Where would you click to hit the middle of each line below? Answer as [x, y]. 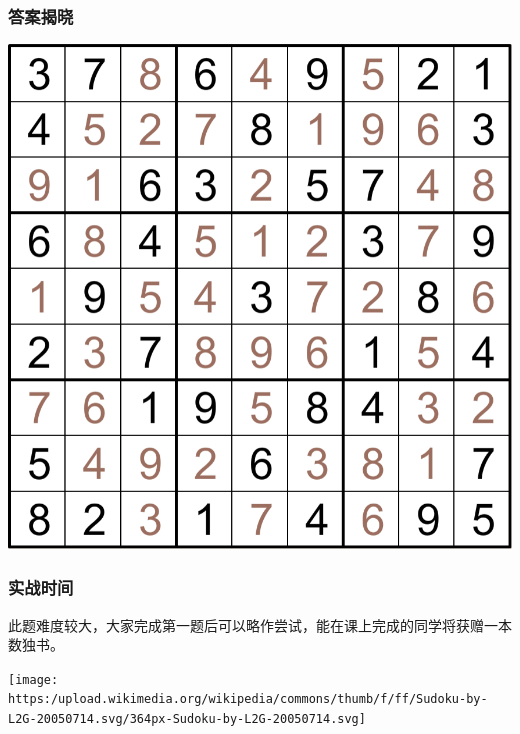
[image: [33, 679]
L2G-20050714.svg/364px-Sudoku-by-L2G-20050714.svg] [187, 719]
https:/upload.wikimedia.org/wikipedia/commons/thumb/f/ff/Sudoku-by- [248, 699]
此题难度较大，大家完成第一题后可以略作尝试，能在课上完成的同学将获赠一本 [260, 624]
